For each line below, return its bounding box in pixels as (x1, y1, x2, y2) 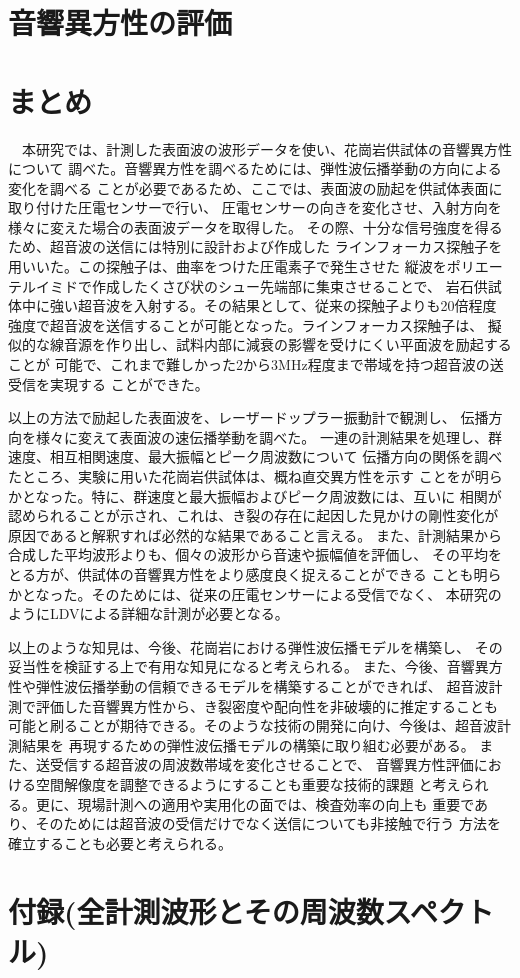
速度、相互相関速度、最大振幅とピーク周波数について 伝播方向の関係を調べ (8, 446, 503, 467)
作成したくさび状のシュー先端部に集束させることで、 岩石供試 (91, 275, 502, 296)
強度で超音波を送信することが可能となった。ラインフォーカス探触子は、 (8, 314, 484, 335)
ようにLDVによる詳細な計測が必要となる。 (8, 603, 289, 624)
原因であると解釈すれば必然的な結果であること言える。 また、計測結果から (8, 524, 502, 545)
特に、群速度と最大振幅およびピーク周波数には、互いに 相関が (91, 485, 502, 506)
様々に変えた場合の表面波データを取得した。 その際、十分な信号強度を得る (8, 216, 503, 237)
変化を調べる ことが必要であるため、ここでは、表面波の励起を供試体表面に (8, 177, 503, 198)
